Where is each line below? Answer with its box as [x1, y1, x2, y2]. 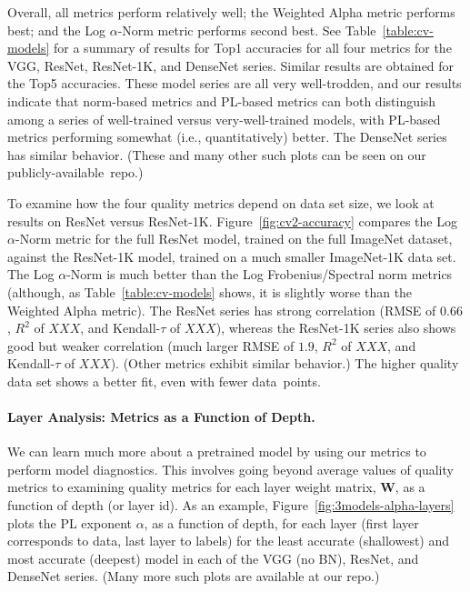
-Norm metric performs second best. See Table [117, 20, 376, 39]
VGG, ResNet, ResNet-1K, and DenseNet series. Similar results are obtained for [7, 55, 455, 75]
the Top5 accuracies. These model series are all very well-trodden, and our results [7, 74, 462, 93]
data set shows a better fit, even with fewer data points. [7, 371, 321, 390]
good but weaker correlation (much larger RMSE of [7, 336, 295, 355]
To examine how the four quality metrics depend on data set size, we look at [7, 193, 435, 212]
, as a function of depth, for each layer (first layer [144, 513, 419, 532]
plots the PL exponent [7, 513, 132, 532]
